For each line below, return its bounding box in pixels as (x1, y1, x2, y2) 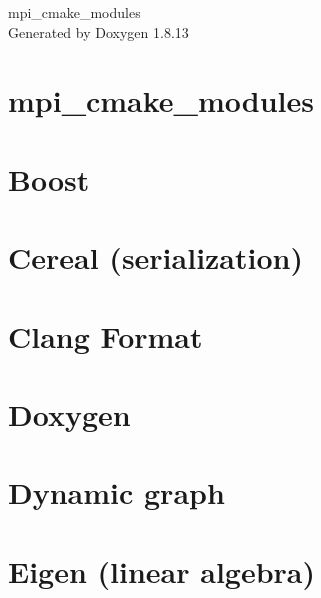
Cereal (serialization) (8, 237, 303, 278)
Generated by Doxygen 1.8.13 (8, 21, 189, 42)
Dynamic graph (8, 472, 225, 513)
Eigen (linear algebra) (8, 550, 316, 591)
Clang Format (8, 315, 203, 356)
